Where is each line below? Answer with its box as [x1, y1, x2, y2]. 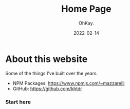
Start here [5, 98, 31, 105]
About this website [5, 53, 88, 64]
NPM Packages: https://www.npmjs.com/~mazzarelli [12, 80, 125, 86]
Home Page [61, 3, 112, 15]
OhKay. [79, 20, 94, 26]
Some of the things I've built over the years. [5, 70, 98, 76]
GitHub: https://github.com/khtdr [12, 85, 82, 92]
